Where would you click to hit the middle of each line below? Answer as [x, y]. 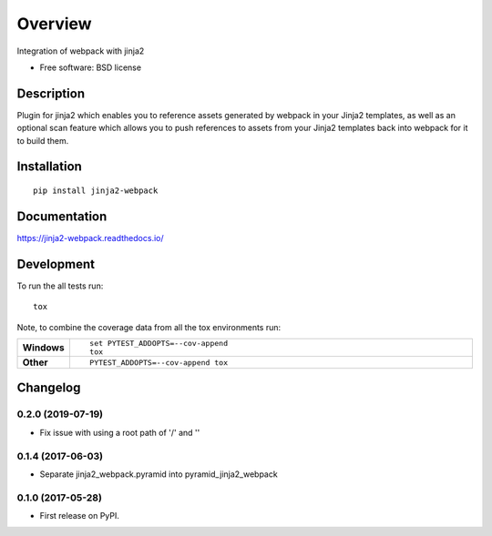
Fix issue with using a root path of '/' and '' [120, 432]
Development [56, 264]
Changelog [49, 388]
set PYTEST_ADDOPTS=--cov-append [159, 344]
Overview [54, 24]
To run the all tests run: [60, 286]
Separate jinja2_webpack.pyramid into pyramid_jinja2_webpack [159, 474]
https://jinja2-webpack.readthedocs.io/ [90, 238]
